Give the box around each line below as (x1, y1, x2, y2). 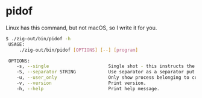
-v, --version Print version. (16, 80, 147, 87)
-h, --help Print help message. (16, 85, 160, 91)
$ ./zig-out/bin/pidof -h (5, 35, 71, 41)
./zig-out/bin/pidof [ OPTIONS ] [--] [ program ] (19, 47, 138, 53)
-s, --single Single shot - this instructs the (16, 63, 195, 70)
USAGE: (8, 41, 25, 47)
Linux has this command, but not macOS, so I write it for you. (5, 24, 157, 31)
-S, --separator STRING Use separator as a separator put (16, 69, 195, 75)
